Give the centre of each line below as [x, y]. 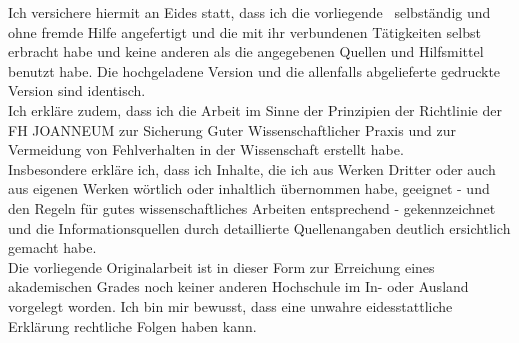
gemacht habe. [52, 247]
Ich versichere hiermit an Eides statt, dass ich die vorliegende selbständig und [249, 12]
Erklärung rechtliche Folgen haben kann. [132, 325]
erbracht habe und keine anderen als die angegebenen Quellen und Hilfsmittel [246, 51]
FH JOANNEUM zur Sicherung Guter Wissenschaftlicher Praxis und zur [232, 129]
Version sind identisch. [77, 90]
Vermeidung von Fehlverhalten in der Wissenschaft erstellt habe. [206, 149]
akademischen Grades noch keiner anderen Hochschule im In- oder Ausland [238, 286]
